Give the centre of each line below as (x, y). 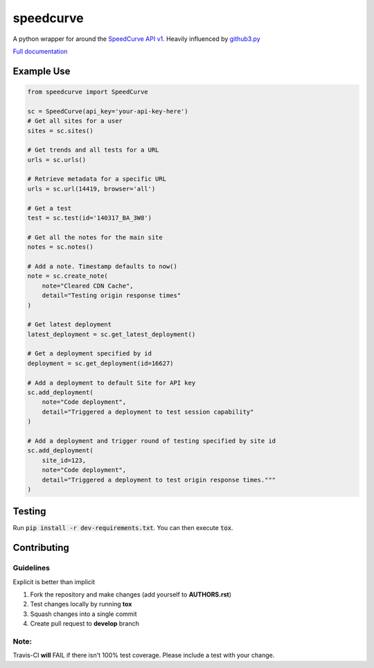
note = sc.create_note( (68, 276)
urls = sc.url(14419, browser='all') (91, 188)
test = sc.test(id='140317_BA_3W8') (90, 218)
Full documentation (40, 51)
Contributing (41, 548)
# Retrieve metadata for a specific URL (97, 179)
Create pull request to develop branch (85, 624)
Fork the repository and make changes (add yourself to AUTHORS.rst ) (131, 595)
